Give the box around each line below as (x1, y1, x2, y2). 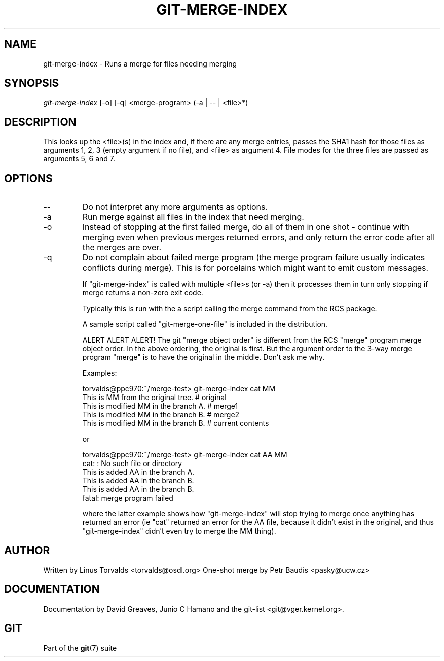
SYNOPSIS (4, 77, 59, 90)
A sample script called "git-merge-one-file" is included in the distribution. (82, 320, 328, 329)
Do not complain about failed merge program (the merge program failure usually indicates (82, 252, 425, 263)
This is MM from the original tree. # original (82, 393, 227, 402)
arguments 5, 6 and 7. (43, 154, 115, 163)
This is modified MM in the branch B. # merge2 (82, 410, 240, 419)
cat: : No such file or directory (82, 459, 182, 468)
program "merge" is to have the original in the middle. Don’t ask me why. (82, 353, 325, 362)
